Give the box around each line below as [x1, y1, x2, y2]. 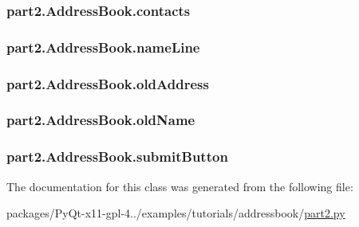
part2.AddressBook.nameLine [6, 37, 200, 57]
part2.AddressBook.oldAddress [6, 73, 209, 93]
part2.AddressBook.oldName [6, 110, 195, 130]
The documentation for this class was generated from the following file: [6, 178, 353, 194]
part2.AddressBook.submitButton [6, 147, 228, 166]
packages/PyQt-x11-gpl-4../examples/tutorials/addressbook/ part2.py [6, 205, 345, 221]
